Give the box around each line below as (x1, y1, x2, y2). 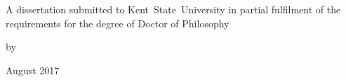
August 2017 (6, 62, 60, 77)
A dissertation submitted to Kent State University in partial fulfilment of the (6, 2, 341, 16)
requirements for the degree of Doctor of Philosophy (6, 15, 229, 30)
